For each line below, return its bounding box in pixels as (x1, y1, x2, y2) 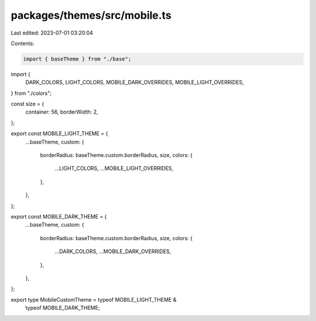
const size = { (11, 100, 44, 108)
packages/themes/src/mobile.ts (11, 9, 172, 22)
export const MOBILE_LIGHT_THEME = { (11, 130, 108, 137)
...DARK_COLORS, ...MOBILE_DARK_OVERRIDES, (54, 248, 171, 255)
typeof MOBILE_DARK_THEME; (25, 305, 100, 312)
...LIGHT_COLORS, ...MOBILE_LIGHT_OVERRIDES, (54, 165, 174, 172)
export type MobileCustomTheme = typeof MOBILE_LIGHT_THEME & (11, 296, 177, 303)
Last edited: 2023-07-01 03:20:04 (11, 29, 94, 36)
